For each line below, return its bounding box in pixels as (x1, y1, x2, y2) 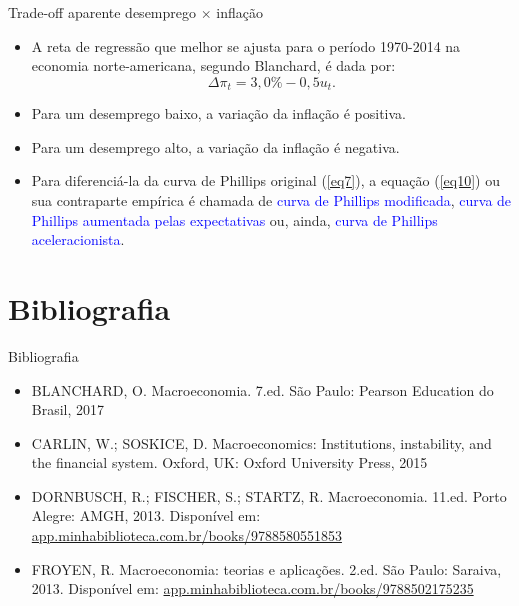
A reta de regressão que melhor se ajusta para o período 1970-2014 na (31, 35, 461, 56)
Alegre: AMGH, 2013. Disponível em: (31, 505, 261, 526)
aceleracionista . (31, 229, 125, 250)
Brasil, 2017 (31, 399, 105, 420)
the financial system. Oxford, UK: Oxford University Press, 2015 (31, 452, 428, 473)
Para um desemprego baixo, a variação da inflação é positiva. (31, 103, 406, 124)
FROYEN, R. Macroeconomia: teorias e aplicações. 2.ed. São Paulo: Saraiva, (31, 558, 502, 579)
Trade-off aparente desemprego (8, 2, 197, 22)
